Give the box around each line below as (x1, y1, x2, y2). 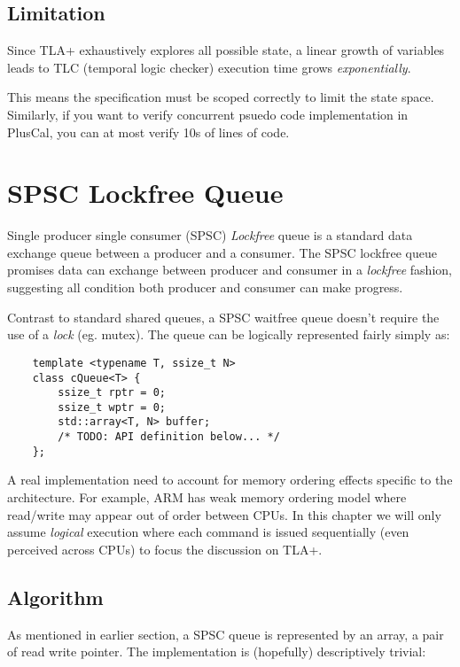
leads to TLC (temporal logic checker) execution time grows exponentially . (7, 58, 411, 76)
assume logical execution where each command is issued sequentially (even (7, 523, 409, 541)
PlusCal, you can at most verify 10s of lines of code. (7, 122, 290, 141)
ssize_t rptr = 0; (58, 386, 166, 399)
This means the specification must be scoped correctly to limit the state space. (7, 88, 434, 106)
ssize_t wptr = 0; (58, 400, 166, 414)
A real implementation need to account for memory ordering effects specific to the (7, 470, 453, 489)
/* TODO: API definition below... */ (58, 430, 280, 444)
